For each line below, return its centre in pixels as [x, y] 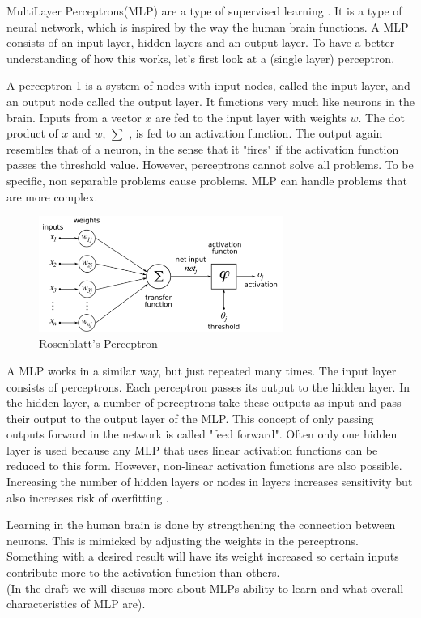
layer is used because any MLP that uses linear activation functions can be [192, 449]
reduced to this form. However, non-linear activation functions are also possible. [204, 466]
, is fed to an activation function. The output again [256, 133]
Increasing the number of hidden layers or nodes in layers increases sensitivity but [210, 482]
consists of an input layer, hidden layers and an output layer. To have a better [201, 42]
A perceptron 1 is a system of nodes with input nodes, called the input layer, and [208, 85]
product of [32, 133]
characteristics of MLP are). [76, 604]
